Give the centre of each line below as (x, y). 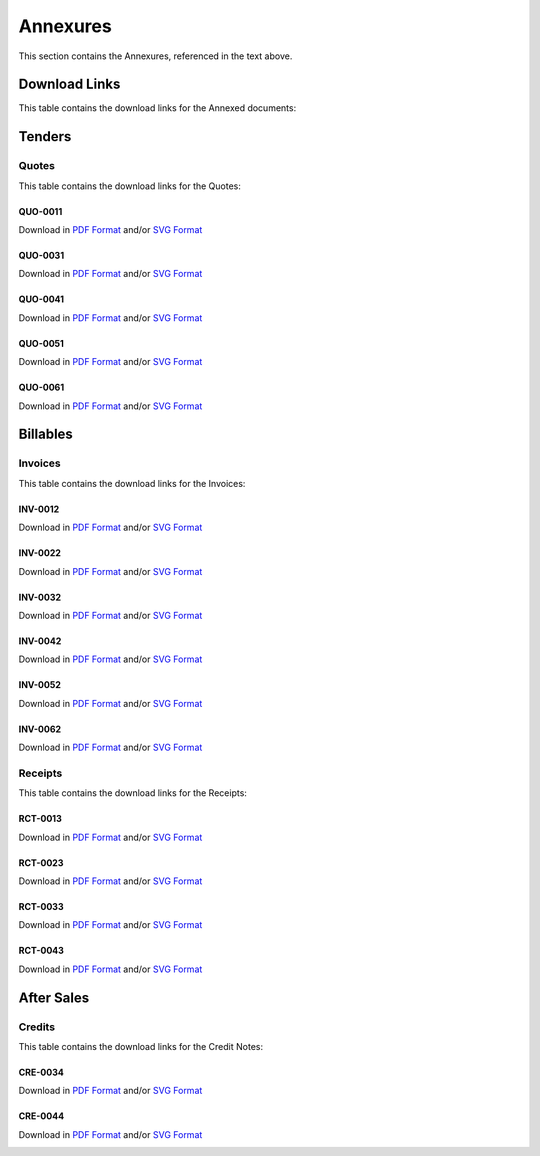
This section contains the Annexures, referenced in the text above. (155, 56)
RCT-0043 (41, 951)
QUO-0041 (41, 299)
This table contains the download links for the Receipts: (132, 793)
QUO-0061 (41, 387)
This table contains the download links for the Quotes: (130, 186)
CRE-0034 (41, 1072)
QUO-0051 (41, 343)
